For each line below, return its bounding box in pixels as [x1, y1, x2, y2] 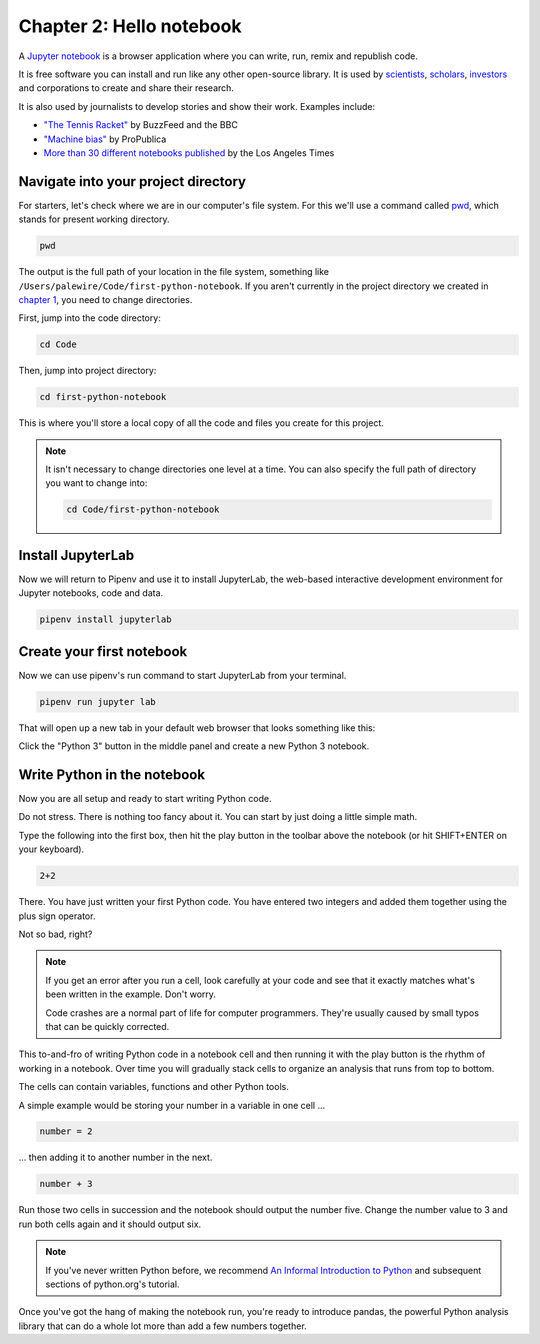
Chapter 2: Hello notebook [18, 15, 242, 37]
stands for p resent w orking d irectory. [18, 213, 170, 225]
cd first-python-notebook [39, 391, 167, 403]
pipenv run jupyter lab [39, 696, 157, 707]
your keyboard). [18, 843, 85, 855]
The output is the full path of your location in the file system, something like [18, 266, 330, 278]
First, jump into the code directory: [18, 312, 162, 324]
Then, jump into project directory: [18, 365, 157, 377]
